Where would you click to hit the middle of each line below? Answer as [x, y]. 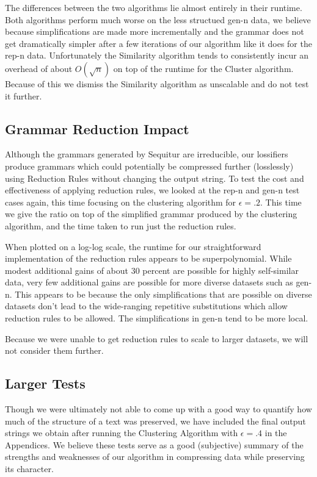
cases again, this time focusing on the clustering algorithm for [121, 202]
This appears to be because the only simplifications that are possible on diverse [163, 294]
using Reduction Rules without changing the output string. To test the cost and [155, 178]
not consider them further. [54, 350]
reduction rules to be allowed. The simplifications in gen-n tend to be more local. [157, 318]
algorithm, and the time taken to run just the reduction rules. [121, 225]
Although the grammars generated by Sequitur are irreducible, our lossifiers [147, 154]
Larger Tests [45, 383]
